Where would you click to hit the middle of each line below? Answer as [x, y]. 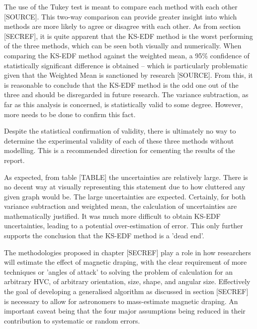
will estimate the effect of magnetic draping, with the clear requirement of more [126, 262]
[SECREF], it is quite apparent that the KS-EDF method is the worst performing [128, 36]
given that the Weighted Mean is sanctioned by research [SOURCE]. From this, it [128, 75]
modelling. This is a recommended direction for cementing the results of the [120, 150]
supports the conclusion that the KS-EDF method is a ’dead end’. [104, 236]
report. [14, 160]
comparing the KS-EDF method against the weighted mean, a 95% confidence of [127, 55]
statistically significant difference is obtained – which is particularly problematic [126, 65]
